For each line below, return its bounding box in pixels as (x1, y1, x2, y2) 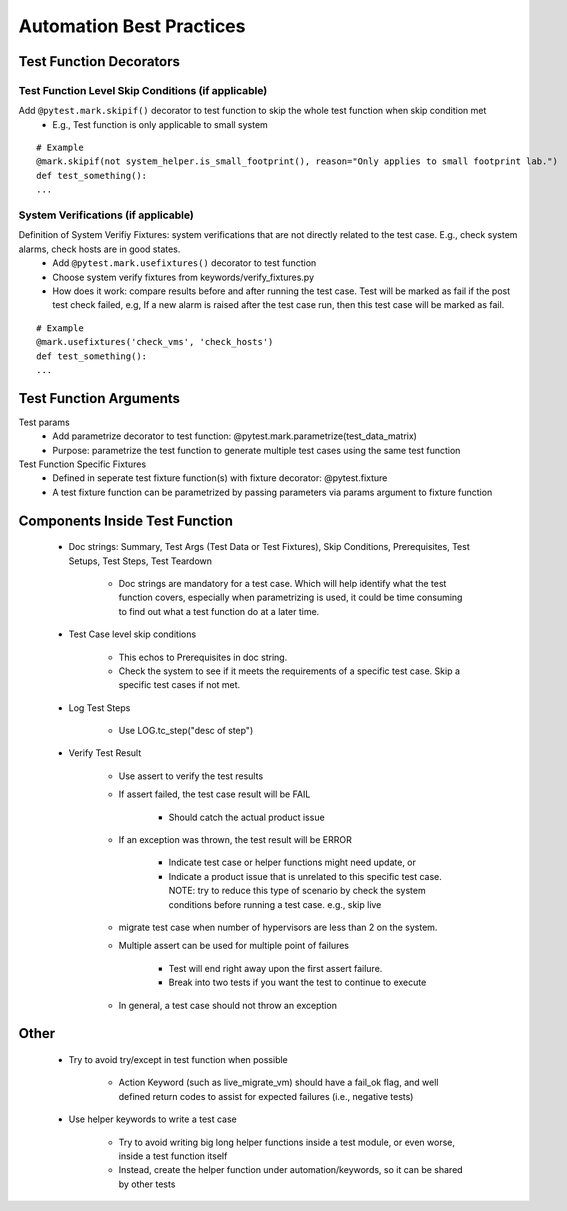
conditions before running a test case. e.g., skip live (168, 898, 382, 910)
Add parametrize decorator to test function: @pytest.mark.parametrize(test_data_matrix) (52, 430, 417, 442)
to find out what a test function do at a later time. (118, 605, 320, 617)
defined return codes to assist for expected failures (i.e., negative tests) (118, 1090, 414, 1102)
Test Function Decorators (18, 53, 180, 70)
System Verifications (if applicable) (18, 208, 194, 222)
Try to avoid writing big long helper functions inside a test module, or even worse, (118, 1136, 455, 1148)
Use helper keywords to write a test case (68, 1113, 237, 1125)
